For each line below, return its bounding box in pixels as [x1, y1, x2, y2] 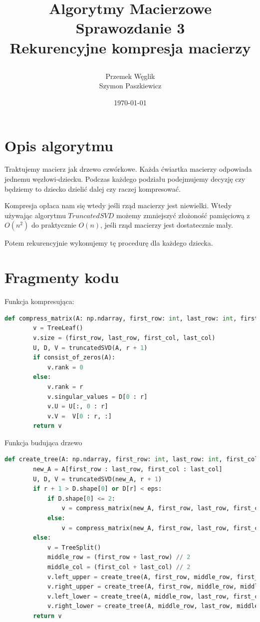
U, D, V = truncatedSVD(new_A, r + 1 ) [33, 475, 162, 483]
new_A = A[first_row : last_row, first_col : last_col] [33, 466, 223, 473]
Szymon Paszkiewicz [99, 80, 162, 91]
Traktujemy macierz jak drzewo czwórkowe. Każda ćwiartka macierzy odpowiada [4, 164, 252, 174]
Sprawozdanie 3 [75, 17, 185, 38]
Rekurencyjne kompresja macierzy [9, 37, 251, 57]
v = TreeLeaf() [33, 324, 83, 332]
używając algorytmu [4, 210, 66, 220]
